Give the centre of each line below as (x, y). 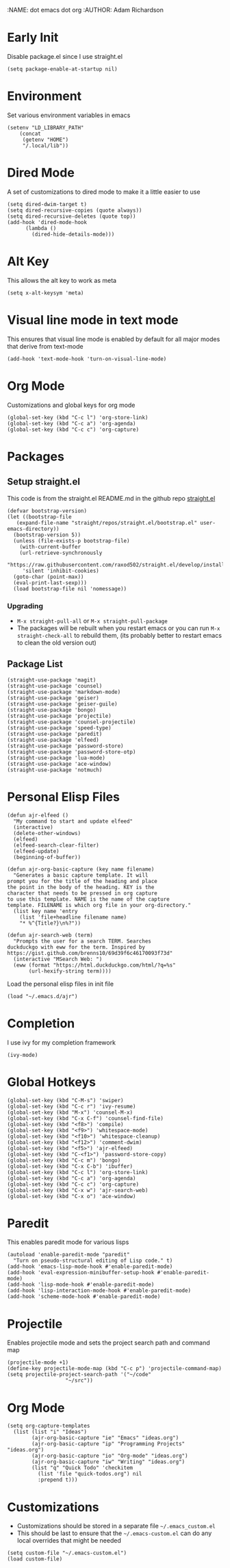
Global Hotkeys (51, 1082)
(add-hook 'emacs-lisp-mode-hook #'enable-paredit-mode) (90, 1267)
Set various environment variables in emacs (69, 115)
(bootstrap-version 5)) (47, 535)
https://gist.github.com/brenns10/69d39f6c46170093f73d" (90, 953)
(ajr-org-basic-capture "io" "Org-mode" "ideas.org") (110, 1456)
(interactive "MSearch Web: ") (58, 959)
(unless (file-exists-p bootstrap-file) (72, 540)
